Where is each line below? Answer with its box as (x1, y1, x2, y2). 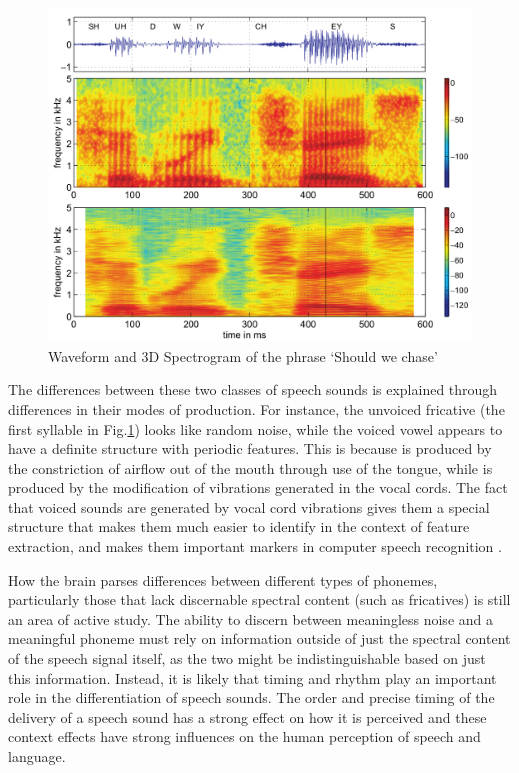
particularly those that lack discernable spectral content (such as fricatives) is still (8, 589, 511, 610)
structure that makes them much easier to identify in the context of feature (8, 516, 470, 537)
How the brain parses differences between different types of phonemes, (8, 569, 438, 590)
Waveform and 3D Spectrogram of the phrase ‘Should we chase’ (48, 345, 438, 366)
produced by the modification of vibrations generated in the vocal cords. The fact (8, 477, 508, 498)
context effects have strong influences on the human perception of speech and (8, 726, 481, 747)
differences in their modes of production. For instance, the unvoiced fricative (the (8, 398, 505, 419)
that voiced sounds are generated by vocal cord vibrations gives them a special (8, 496, 490, 517)
